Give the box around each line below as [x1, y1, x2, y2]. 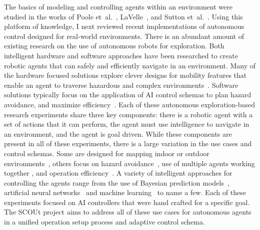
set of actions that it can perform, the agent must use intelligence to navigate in [4, 119, 249, 129]
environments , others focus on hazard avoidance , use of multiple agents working [4, 158, 255, 168]
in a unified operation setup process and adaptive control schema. [4, 217, 205, 227]
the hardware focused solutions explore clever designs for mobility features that [4, 70, 247, 80]
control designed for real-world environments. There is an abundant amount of [4, 30, 244, 41]
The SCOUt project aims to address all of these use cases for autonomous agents [4, 207, 251, 217]
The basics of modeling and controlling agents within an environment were [4, 1, 232, 11]
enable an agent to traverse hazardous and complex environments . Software [4, 79, 238, 90]
